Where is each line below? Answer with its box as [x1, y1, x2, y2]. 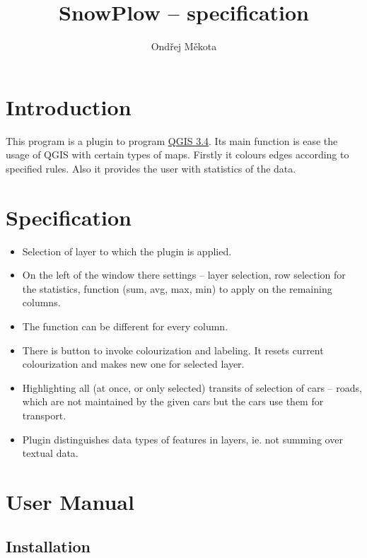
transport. [22, 407, 66, 422]
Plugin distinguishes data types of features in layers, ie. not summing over [22, 431, 343, 446]
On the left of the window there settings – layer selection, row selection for [22, 267, 346, 282]
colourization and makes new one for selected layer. [22, 356, 245, 371]
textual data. [22, 446, 78, 460]
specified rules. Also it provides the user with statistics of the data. [6, 161, 296, 175]
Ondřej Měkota [151, 39, 217, 54]
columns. [22, 295, 61, 310]
